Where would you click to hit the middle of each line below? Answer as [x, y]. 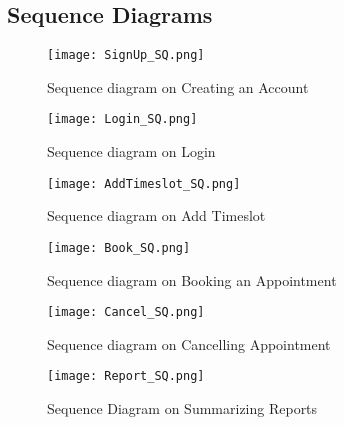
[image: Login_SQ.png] [122, 119]
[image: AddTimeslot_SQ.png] [144, 183]
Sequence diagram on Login [131, 151]
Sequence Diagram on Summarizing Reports [182, 408]
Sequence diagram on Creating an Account [178, 86]
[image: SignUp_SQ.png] [126, 55]
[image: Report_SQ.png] [126, 376]
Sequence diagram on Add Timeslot [156, 215]
